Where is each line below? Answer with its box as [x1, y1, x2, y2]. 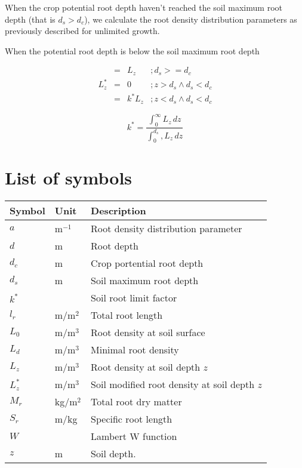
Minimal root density [91, 343, 179, 357]
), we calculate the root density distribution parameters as [84, 13, 297, 25]
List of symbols [5, 165, 132, 190]
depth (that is [5, 13, 56, 25]
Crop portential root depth [91, 256, 204, 270]
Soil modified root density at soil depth [91, 377, 255, 392]
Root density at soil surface [91, 325, 205, 340]
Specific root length [91, 412, 172, 426]
